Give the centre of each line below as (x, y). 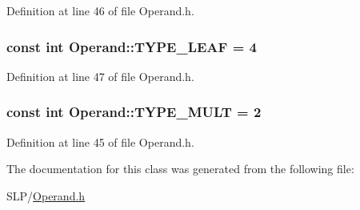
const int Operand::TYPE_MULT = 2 (134, 112)
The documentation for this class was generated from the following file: (180, 169)
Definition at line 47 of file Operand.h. (100, 76)
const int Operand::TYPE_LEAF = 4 (132, 46)
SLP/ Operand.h (46, 195)
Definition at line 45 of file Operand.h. (100, 141)
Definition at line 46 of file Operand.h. (100, 10)
